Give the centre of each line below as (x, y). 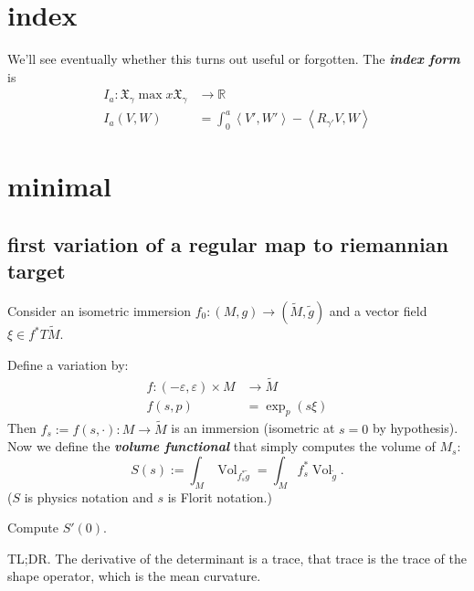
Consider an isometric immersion (99, 310)
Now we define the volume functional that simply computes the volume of (221, 446)
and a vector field (378, 310)
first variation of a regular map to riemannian (228, 243)
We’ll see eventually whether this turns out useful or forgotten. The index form (234, 59)
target (37, 271)
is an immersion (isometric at (253, 428)
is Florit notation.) (220, 496)
